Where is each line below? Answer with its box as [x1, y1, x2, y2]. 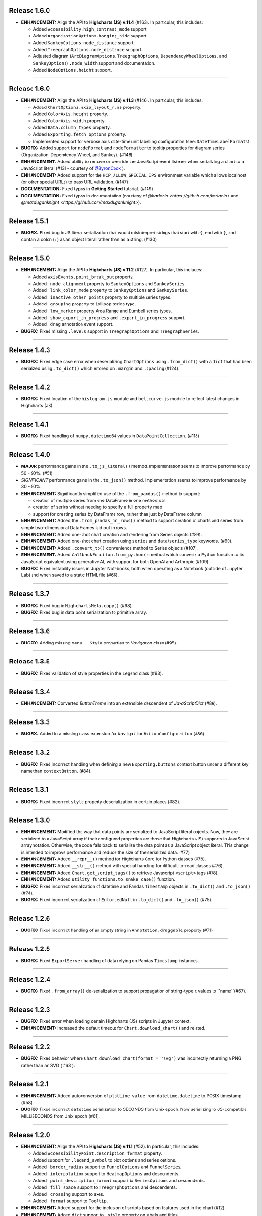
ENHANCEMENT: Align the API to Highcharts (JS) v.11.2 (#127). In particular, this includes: [21, 267, 203, 273]
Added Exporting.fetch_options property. [33, 131, 126, 137]
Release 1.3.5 [9, 657, 50, 666]
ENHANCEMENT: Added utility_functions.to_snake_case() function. [21, 876, 176, 882]
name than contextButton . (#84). [21, 768, 92, 774]
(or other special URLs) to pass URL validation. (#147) [21, 179, 129, 185]
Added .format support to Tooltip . [33, 1198, 108, 1204]
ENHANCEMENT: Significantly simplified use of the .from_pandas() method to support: [21, 490, 201, 496]
